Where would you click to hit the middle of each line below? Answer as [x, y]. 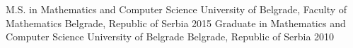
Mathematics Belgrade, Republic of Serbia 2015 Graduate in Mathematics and [176, 23]
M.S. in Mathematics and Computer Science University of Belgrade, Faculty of [176, 9]
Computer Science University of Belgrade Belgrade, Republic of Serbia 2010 [170, 37]
